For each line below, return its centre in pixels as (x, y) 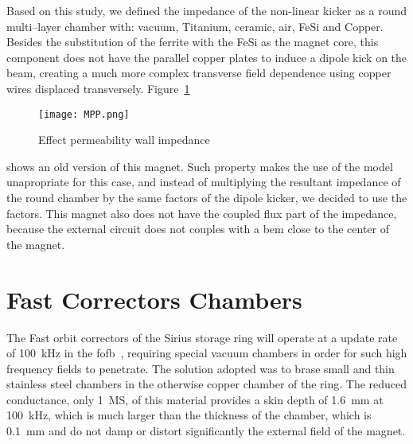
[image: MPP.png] (84, 114)
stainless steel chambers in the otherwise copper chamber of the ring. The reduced (207, 384)
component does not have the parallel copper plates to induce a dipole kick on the (207, 57)
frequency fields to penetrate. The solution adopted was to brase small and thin (201, 368)
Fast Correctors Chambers (154, 299)
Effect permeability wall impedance (124, 140)
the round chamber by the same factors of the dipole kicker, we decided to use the (207, 197)
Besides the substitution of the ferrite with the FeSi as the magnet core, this (193, 42)
